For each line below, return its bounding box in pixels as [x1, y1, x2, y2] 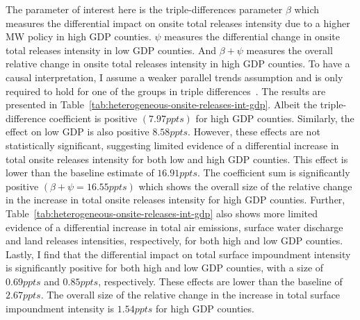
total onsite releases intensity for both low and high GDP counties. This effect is [6, 151, 348, 166]
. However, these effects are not [188, 124, 320, 139]
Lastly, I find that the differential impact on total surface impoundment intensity [6, 246, 351, 261]
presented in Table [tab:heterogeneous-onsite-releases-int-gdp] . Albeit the [6, 97, 318, 112]
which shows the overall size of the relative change [138, 178, 352, 193]
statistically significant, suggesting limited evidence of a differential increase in [6, 137, 339, 152]
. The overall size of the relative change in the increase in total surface [40, 287, 341, 302]
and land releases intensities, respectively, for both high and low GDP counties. [6, 233, 343, 248]
